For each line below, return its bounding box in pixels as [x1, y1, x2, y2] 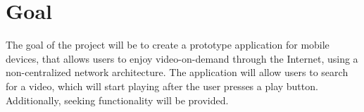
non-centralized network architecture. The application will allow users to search [6, 65, 349, 80]
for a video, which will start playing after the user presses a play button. [6, 78, 318, 93]
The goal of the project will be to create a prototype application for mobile [6, 37, 330, 52]
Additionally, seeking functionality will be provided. [6, 92, 229, 107]
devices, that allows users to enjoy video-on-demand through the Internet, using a [6, 51, 358, 66]
